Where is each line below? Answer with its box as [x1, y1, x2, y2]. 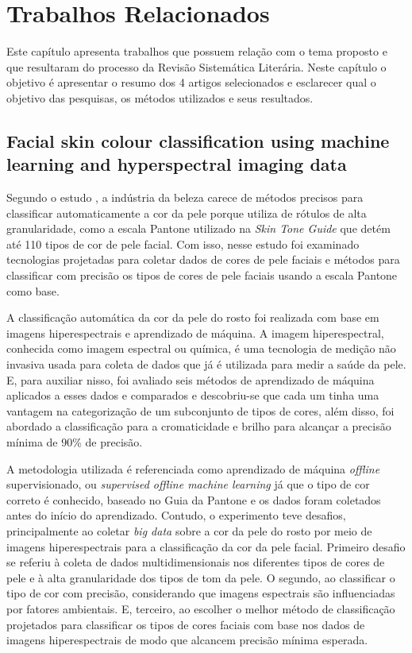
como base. [6, 282, 60, 299]
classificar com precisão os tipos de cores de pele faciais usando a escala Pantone [6, 267, 398, 284]
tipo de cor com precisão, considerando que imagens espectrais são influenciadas [6, 585, 395, 601]
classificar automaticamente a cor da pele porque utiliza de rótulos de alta [6, 204, 367, 221]
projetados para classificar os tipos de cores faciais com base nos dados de [6, 616, 365, 632]
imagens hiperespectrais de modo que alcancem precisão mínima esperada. [6, 632, 368, 648]
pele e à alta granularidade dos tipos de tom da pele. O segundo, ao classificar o [6, 569, 395, 585]
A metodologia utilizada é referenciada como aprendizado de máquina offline [6, 460, 380, 477]
